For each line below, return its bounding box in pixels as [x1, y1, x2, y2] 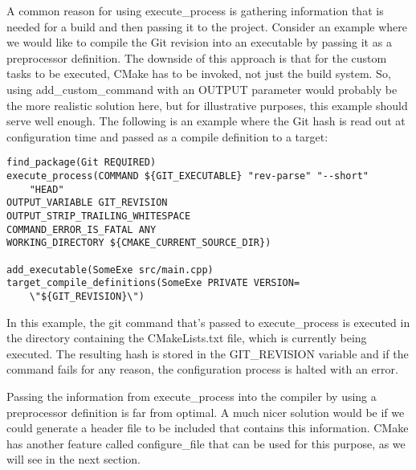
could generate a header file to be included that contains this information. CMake [6, 419, 409, 436]
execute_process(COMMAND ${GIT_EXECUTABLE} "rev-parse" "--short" [6, 170, 369, 182]
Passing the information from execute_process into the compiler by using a [6, 387, 377, 404]
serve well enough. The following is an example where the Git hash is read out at [6, 112, 406, 129]
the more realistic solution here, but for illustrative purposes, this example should [6, 96, 408, 113]
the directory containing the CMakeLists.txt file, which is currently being [6, 329, 367, 346]
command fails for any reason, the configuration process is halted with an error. [6, 361, 398, 378]
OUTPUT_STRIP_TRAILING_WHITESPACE [6, 210, 191, 222]
